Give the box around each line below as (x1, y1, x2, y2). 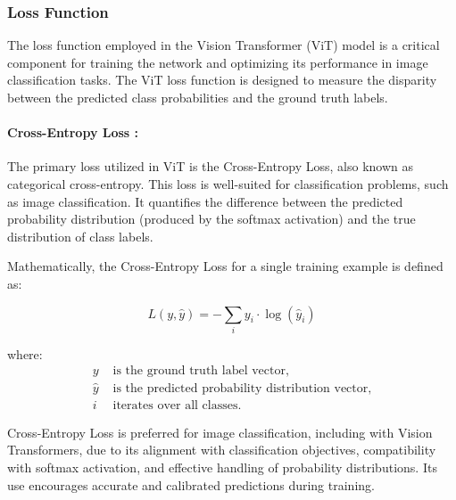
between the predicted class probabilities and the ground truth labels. (7, 88, 388, 106)
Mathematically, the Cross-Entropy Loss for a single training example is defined (7, 257, 444, 275)
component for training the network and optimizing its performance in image (7, 53, 428, 71)
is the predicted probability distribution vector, (112, 381, 372, 395)
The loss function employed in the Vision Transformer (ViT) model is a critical (7, 36, 440, 54)
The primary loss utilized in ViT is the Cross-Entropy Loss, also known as (7, 157, 414, 176)
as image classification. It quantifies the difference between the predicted (7, 192, 403, 210)
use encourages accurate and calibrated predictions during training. (7, 475, 375, 494)
